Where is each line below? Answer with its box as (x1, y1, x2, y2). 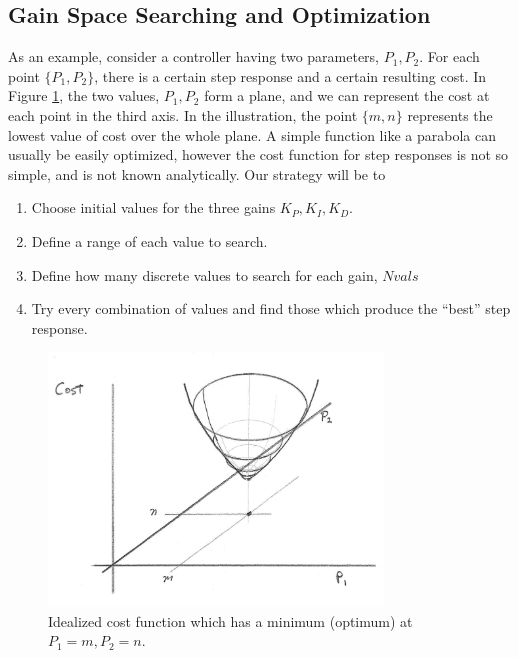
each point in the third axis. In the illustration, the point (8, 104, 358, 125)
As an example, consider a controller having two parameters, (8, 46, 380, 67)
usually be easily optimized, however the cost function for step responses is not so (8, 144, 509, 165)
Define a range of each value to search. (31, 230, 268, 251)
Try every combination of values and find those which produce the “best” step (31, 298, 511, 319)
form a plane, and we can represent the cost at (204, 85, 490, 106)
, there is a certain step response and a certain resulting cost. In (94, 65, 487, 86)
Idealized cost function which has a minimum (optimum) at (48, 610, 413, 631)
